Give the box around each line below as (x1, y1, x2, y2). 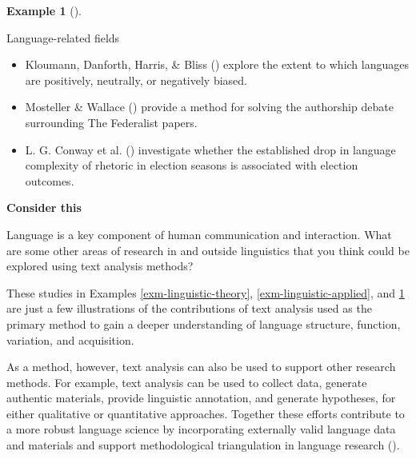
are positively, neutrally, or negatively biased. (25, 71, 247, 88)
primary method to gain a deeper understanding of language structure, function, (6, 315, 401, 332)
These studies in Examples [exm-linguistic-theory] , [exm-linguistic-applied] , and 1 (6, 284, 405, 301)
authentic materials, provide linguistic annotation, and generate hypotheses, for (6, 389, 396, 406)
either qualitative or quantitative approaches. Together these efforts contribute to (6, 405, 405, 421)
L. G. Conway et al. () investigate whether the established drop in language (25, 141, 396, 158)
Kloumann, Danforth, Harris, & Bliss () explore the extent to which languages (25, 56, 410, 73)
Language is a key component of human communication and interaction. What (6, 226, 392, 242)
